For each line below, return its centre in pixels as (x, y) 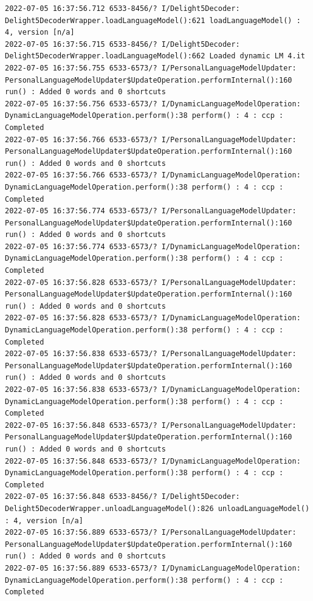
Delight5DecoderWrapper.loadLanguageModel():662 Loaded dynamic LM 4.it (155, 56)
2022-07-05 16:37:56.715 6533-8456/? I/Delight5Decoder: (122, 44)
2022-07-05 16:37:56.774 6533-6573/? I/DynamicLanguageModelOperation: (153, 246)
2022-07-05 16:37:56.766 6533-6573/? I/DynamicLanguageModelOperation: (153, 175)
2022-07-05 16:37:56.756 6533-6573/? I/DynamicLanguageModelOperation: (153, 104)
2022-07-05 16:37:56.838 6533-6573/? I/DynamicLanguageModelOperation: (153, 390)
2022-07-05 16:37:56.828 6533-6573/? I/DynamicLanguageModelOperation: (153, 318)
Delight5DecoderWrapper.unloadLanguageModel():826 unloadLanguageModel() (157, 508)
